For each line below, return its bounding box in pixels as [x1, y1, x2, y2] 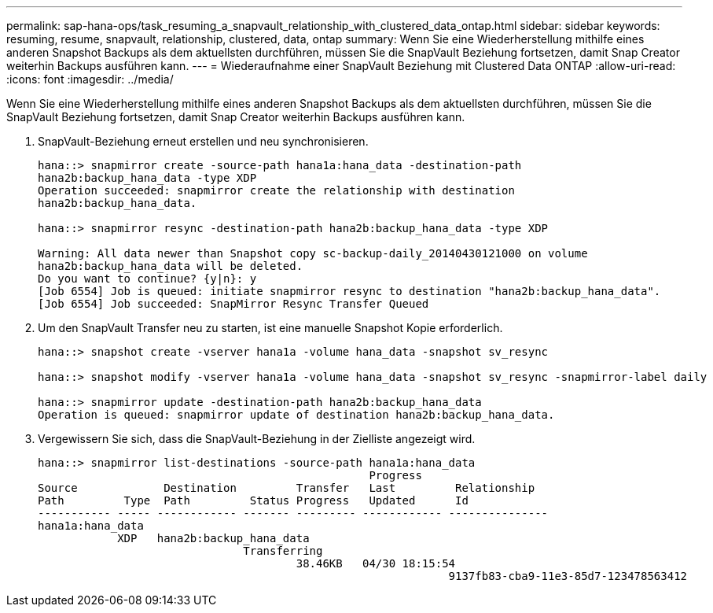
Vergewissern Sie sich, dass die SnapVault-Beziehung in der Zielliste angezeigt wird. [38, 432, 476, 445]
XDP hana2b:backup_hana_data [117, 532, 310, 545]
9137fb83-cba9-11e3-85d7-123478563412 [448, 570, 688, 582]
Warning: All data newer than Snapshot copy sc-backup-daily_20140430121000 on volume [38, 247, 588, 260]
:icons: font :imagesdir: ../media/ [6, 72, 174, 86]
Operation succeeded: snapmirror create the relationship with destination [38, 184, 515, 197]
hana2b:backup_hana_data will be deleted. [38, 260, 303, 272]
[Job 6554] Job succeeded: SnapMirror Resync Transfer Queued [38, 297, 429, 310]
